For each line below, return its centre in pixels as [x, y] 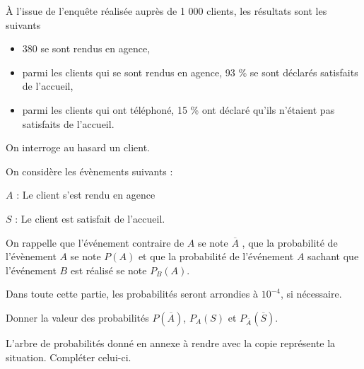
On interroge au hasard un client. [78, 147]
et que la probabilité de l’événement [216, 256]
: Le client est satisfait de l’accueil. [90, 218]
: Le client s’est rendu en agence [86, 195]
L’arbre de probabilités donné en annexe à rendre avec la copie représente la [171, 342]
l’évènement [31, 256]
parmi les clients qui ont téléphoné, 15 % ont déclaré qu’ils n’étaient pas [178, 109]
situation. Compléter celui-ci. [69, 357]
